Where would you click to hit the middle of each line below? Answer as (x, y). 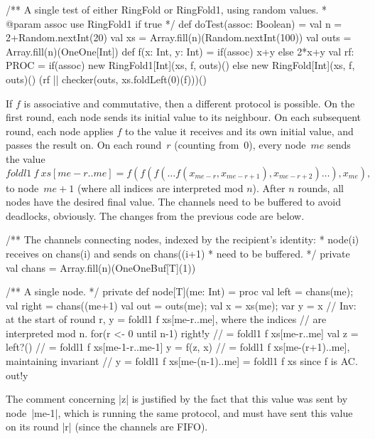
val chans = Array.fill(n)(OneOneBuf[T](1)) (101, 267)
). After (269, 187)
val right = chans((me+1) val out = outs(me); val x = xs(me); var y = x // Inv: (181, 305)
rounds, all (321, 187)
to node (22, 187)
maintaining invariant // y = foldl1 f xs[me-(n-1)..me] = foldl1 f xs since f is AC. (182, 361)
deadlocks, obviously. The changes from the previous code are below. (155, 215)
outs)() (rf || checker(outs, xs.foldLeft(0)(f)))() (106, 79)
